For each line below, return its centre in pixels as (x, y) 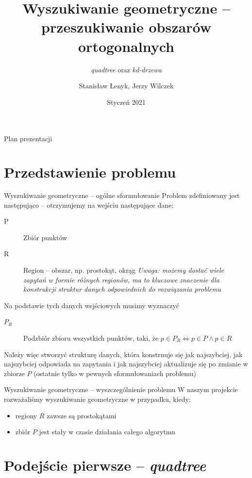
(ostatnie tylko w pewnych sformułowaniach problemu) (115, 373)
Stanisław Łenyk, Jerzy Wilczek (126, 86)
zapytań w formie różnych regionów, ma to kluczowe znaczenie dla (121, 279)
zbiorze (14, 373)
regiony (26, 415)
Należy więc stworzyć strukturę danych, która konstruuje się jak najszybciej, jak (123, 354)
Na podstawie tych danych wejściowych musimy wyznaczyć (92, 305)
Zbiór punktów (45, 237)
